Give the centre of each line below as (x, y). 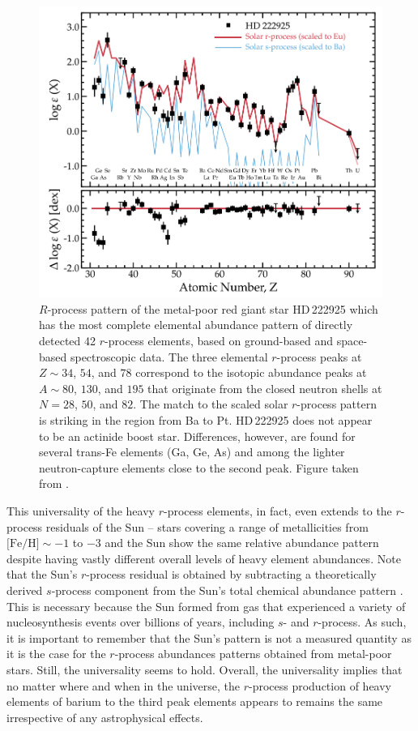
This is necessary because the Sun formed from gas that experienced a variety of (206, 606)
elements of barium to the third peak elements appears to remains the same (195, 701)
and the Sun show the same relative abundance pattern (242, 543)
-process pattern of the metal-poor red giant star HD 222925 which (213, 308)
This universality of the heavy (81, 511)
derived (25, 590)
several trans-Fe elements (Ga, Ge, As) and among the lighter (192, 452)
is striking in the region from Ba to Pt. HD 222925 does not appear (206, 420)
